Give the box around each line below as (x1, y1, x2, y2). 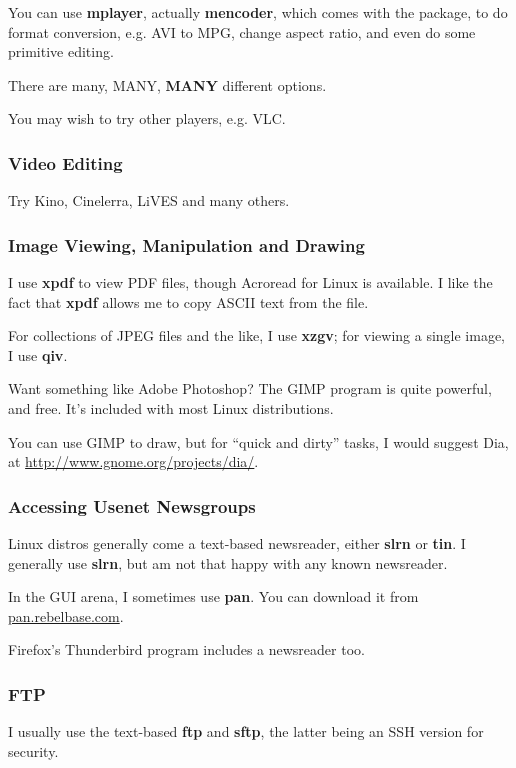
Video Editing (8, 150, 123, 175)
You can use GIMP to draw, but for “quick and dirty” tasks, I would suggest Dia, (8, 431, 509, 452)
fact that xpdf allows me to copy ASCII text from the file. (8, 291, 369, 312)
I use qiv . (8, 344, 68, 365)
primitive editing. (8, 41, 114, 62)
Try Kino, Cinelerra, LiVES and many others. (8, 190, 290, 211)
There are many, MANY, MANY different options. (8, 74, 327, 95)
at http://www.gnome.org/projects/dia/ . (8, 451, 259, 472)
